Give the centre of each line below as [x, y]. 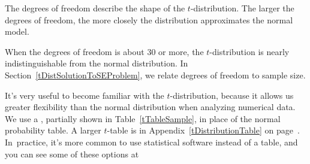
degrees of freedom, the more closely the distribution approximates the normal [149, 19]
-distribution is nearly [249, 51]
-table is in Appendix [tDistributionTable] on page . [203, 130]
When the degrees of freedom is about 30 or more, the [104, 51]
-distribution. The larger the [242, 8]
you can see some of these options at [72, 154]
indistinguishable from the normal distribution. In [97, 63]
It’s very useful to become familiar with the [85, 95]
